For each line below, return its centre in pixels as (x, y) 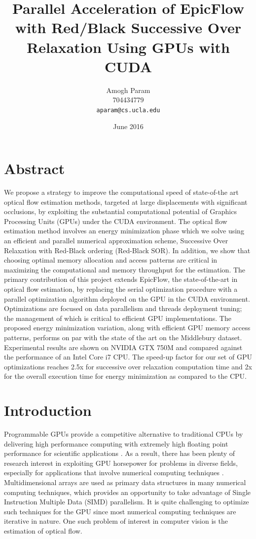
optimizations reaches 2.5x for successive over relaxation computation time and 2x (128, 366)
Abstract (35, 168)
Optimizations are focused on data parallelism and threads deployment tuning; (123, 308)
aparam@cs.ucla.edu (128, 110)
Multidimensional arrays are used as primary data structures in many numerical (125, 482)
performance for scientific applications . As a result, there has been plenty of (120, 453)
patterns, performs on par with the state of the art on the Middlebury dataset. (123, 337)
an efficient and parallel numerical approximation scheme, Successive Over (116, 241)
